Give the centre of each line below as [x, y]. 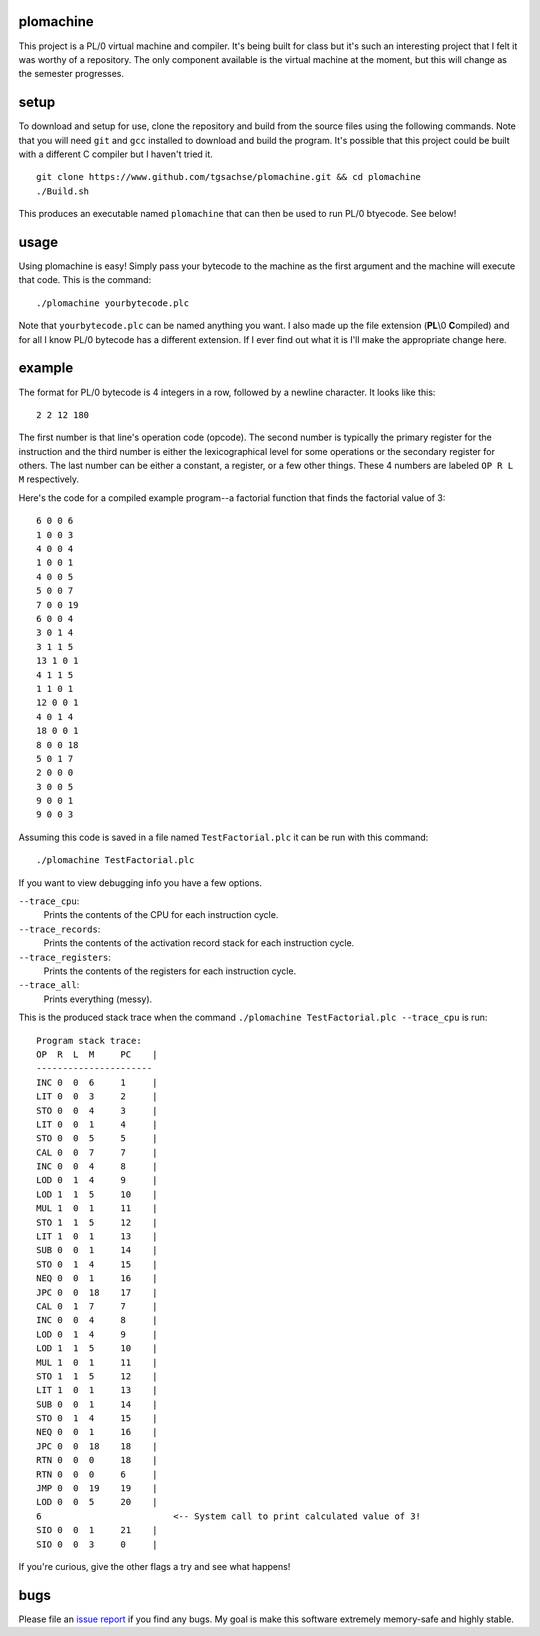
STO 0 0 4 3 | [97, 1110]
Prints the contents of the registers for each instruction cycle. [170, 971]
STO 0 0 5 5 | [97, 1138]
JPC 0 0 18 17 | [97, 1292]
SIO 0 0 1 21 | [97, 1530]
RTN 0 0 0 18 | [97, 1460]
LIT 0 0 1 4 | [97, 1124]
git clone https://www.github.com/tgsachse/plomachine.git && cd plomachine [229, 177]
